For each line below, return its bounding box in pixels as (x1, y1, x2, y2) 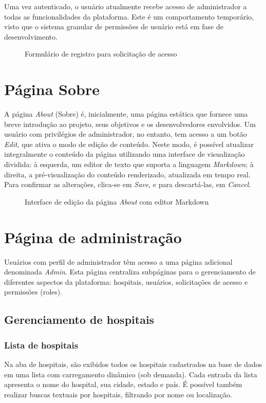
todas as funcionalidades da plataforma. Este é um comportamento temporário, (4, 11, 254, 22)
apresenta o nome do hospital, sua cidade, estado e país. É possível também (4, 379, 242, 390)
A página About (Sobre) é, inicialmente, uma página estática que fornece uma (4, 108, 248, 119)
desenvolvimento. (4, 31, 58, 42)
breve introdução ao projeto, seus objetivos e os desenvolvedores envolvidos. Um (4, 118, 256, 129)
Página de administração (4, 226, 182, 247)
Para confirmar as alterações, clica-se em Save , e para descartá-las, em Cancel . (4, 179, 251, 190)
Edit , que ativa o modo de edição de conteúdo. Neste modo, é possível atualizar (4, 138, 254, 149)
